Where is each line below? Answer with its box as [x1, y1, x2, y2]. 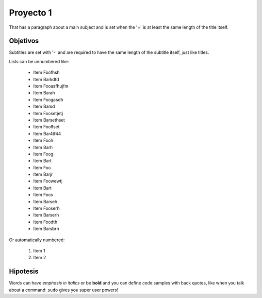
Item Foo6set [33, 124, 60, 130]
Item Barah [33, 90, 55, 96]
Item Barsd [33, 103, 55, 109]
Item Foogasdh [33, 97, 63, 102]
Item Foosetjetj [33, 110, 63, 116]
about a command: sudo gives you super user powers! [9, 287, 118, 293]
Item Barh [33, 144, 53, 150]
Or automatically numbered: [9, 237, 65, 243]
